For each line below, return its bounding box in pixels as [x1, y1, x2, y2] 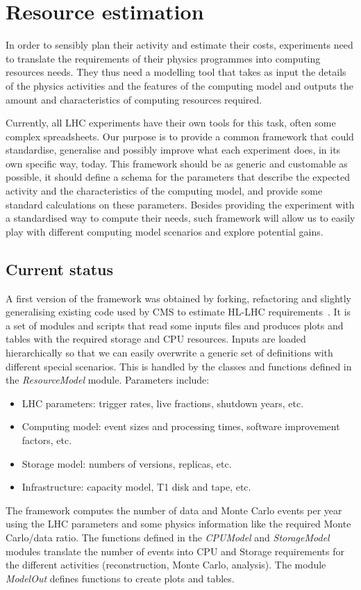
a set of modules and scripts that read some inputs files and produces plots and [6, 318, 344, 332]
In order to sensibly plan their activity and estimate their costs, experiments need [6, 38, 353, 52]
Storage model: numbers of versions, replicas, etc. [22, 456, 232, 470]
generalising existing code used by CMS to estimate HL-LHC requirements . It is [6, 304, 351, 319]
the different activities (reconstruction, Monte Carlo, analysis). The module [6, 557, 326, 572]
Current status [6, 258, 114, 279]
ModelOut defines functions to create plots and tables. [6, 571, 235, 585]
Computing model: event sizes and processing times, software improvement [22, 419, 340, 434]
